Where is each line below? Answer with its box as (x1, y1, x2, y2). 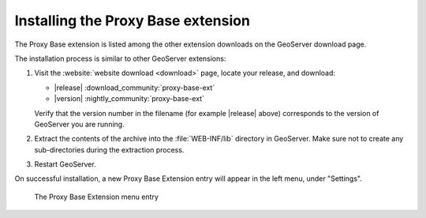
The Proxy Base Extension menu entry (34, 192, 159, 201)
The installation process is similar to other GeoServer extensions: (14, 54, 226, 63)
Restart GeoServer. (34, 160, 96, 169)
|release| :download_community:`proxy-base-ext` (54, 83, 215, 92)
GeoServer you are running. (34, 119, 125, 129)
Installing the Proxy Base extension (14, 12, 250, 29)
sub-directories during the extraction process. (34, 145, 185, 154)
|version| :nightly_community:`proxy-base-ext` (54, 94, 205, 103)
